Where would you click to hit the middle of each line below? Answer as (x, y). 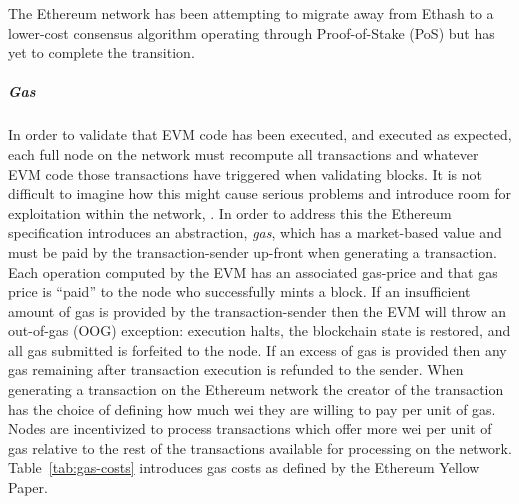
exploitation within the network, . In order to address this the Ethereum (230, 212)
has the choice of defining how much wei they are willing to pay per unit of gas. (252, 408)
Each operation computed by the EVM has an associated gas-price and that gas (253, 271)
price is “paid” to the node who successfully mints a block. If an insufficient (239, 291)
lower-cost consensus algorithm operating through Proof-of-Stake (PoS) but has (251, 32)
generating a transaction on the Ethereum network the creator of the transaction (256, 389)
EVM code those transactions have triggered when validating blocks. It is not (245, 173)
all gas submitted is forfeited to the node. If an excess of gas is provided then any (257, 349)
